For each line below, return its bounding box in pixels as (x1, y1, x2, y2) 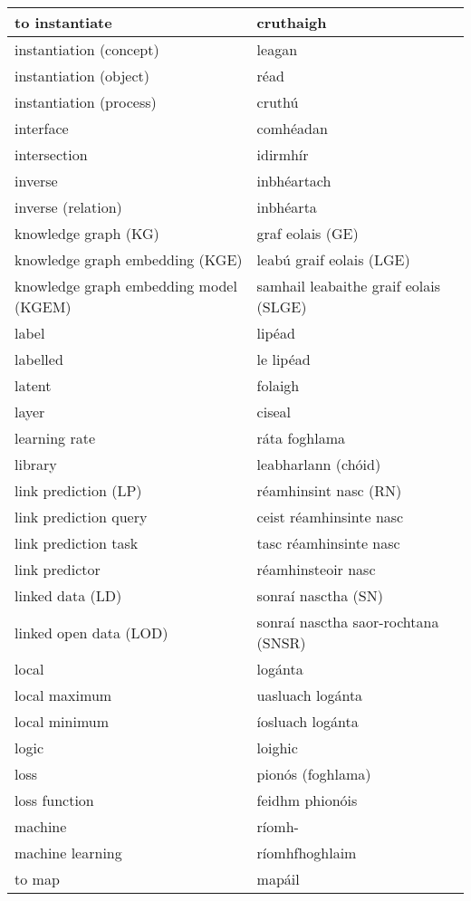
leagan (256, 39, 298, 60)
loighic (256, 737, 298, 758)
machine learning (14, 842, 122, 863)
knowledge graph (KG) (14, 223, 159, 244)
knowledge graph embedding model (14, 275, 237, 296)
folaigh (256, 375, 300, 396)
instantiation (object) (14, 65, 150, 86)
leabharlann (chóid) (256, 454, 381, 474)
